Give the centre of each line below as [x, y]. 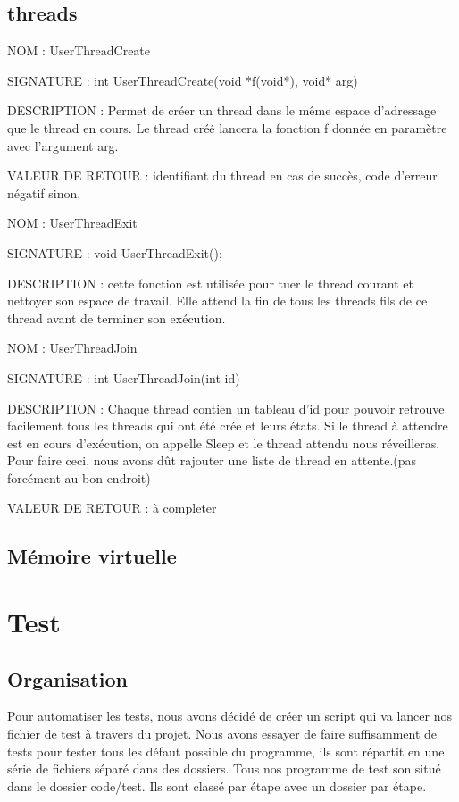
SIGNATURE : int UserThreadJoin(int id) [124, 377]
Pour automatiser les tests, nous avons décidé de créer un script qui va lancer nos [229, 716]
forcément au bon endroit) [79, 477]
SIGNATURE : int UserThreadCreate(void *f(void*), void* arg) [183, 80]
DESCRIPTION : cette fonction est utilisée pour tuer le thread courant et [210, 283]
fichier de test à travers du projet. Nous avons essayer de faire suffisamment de [222, 734]
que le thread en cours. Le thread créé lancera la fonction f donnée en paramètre [227, 127]
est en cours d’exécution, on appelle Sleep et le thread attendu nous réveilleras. [224, 443]
